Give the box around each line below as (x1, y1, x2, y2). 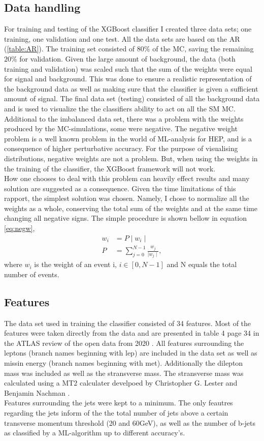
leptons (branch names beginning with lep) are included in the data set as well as (4, 347, 257, 358)
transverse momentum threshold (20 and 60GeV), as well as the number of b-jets (4, 417, 255, 428)
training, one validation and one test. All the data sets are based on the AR (4, 33, 240, 44)
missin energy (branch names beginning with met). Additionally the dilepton (4, 357, 243, 368)
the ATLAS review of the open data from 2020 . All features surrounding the (4, 337, 244, 348)
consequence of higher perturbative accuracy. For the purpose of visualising (4, 143, 238, 154)
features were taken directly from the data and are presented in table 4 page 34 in (4, 328, 259, 338)
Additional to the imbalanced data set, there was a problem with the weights (4, 113, 244, 124)
